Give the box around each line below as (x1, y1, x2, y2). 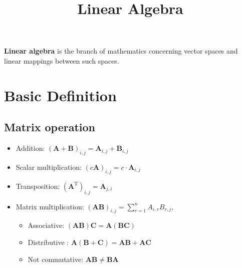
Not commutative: (28, 253, 84, 264)
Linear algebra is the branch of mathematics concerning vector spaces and (4, 46, 238, 56)
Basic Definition (4, 85, 117, 105)
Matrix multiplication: (16, 201, 84, 211)
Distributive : (28, 236, 69, 247)
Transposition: (16, 180, 60, 191)
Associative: (28, 220, 65, 230)
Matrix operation (4, 119, 96, 135)
